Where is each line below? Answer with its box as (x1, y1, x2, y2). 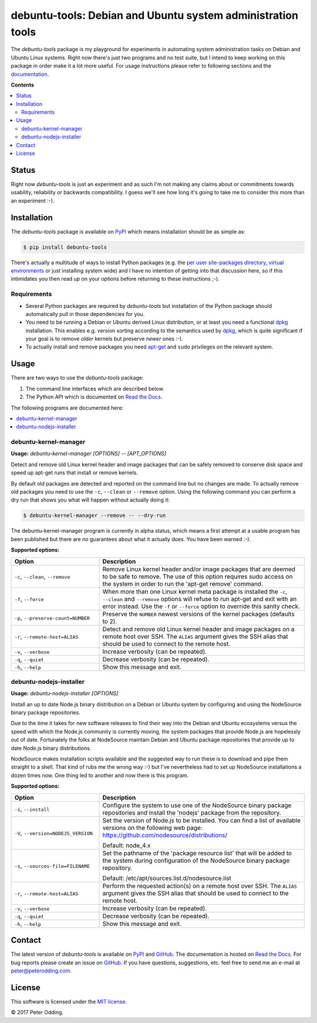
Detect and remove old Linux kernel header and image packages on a (102, 625, 295, 633)
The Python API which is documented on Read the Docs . (25, 393, 163, 400)
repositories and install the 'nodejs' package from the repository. (102, 808, 281, 816)
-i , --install (14, 805, 50, 813)
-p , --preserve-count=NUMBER (14, 613, 90, 622)
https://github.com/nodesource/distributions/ (102, 831, 228, 839)
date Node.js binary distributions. (11, 745, 92, 752)
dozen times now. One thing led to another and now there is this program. (11, 772, 189, 779)
